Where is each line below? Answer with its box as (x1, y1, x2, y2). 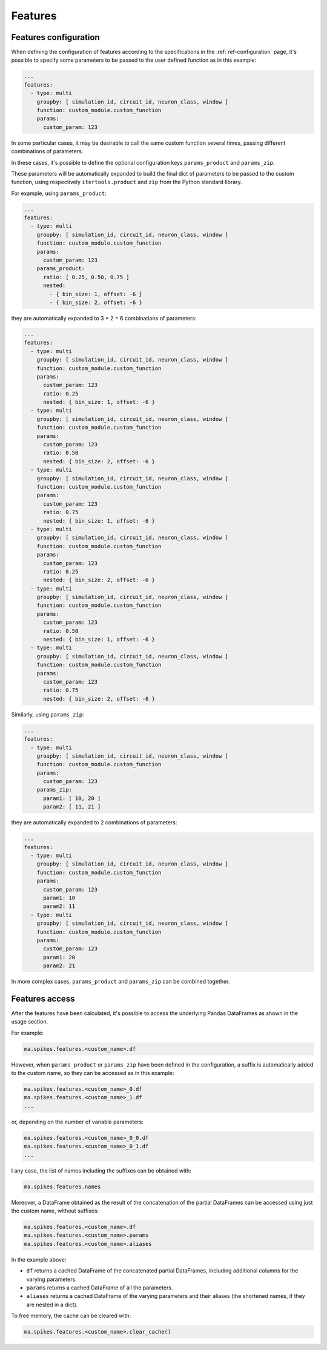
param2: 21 (43, 962, 76, 969)
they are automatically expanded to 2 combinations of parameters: (11, 819, 177, 826)
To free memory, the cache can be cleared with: (11, 1312, 131, 1320)
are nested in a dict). (26, 1301, 78, 1308)
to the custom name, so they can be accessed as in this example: (11, 1070, 174, 1077)
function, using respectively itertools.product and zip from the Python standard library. (11, 179, 242, 186)
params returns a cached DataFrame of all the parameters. (26, 1284, 173, 1291)
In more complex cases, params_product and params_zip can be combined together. (11, 978, 230, 985)
